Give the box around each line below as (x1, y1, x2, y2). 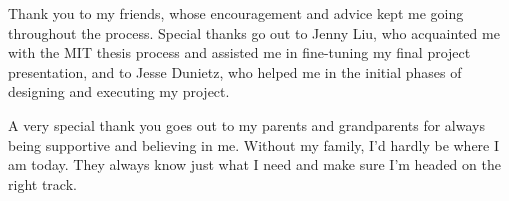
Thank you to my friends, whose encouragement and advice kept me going (8, 3, 464, 23)
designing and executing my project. (8, 81, 230, 102)
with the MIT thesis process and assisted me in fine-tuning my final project (8, 42, 471, 63)
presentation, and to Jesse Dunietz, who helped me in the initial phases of (8, 61, 462, 82)
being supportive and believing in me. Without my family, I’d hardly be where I (8, 134, 500, 155)
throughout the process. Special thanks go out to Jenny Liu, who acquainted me (8, 22, 500, 43)
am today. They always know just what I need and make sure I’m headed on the (8, 154, 501, 175)
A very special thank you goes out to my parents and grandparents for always (8, 114, 485, 135)
